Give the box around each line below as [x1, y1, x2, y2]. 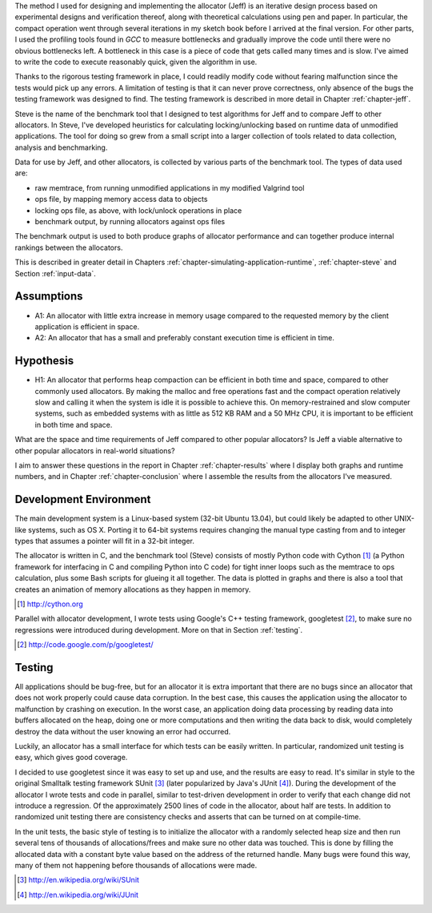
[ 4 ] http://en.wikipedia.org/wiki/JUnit [17, 890, 139, 899]
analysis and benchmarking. [14, 143, 108, 152]
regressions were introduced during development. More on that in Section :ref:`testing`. [14, 625, 303, 634]
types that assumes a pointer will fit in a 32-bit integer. [14, 537, 195, 545]
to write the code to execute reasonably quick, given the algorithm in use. [14, 57, 258, 66]
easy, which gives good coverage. [14, 753, 128, 762]
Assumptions [14, 289, 83, 304]
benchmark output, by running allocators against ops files [34, 217, 226, 227]
